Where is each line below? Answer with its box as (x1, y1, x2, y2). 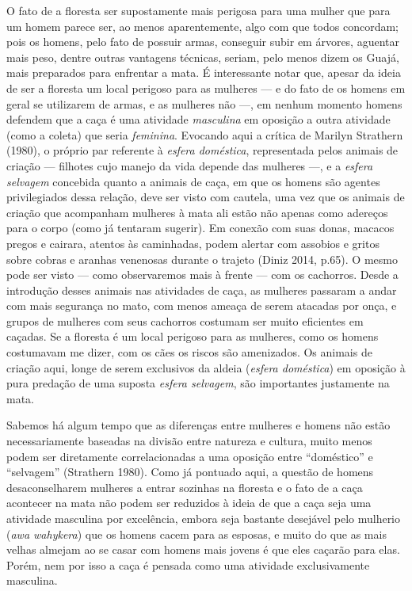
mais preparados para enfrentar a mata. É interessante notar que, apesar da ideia (6, 64, 401, 81)
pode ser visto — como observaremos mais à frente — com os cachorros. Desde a (6, 266, 399, 283)
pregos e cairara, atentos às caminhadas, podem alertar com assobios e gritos (6, 234, 380, 251)
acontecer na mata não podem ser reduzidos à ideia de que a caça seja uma (6, 494, 372, 511)
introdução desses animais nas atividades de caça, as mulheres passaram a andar (6, 281, 397, 298)
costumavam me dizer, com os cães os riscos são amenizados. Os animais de (6, 344, 372, 360)
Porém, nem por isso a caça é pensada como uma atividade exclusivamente (6, 556, 370, 573)
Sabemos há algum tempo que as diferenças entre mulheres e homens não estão (6, 417, 391, 433)
